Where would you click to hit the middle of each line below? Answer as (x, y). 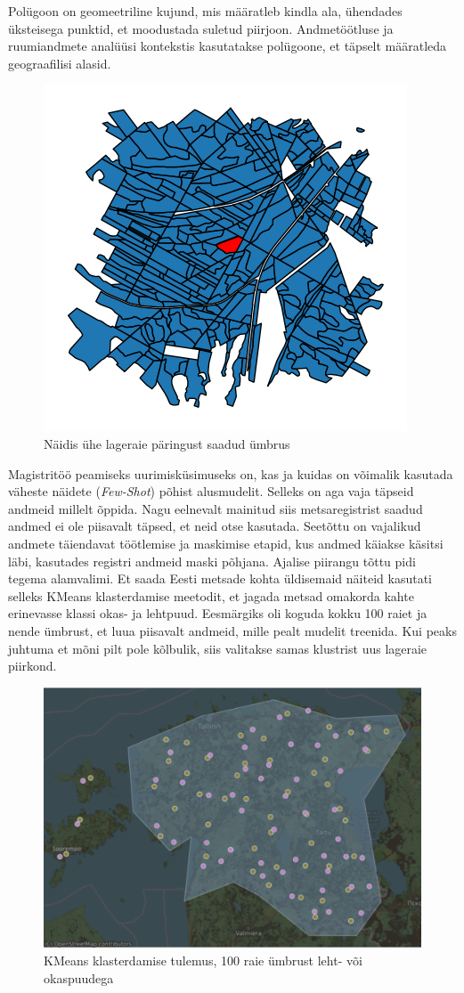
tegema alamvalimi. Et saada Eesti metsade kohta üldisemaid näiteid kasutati (220, 578)
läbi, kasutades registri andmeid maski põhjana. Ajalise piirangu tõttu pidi (212, 561)
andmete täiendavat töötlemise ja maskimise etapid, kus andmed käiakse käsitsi (226, 543)
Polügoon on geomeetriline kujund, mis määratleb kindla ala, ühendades (205, 11)
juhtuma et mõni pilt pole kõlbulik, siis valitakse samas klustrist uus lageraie (218, 648)
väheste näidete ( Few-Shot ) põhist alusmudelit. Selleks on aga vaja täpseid (211, 491)
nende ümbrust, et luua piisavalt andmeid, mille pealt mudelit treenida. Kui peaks (232, 630)
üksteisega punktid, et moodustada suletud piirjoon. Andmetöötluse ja (201, 28)
